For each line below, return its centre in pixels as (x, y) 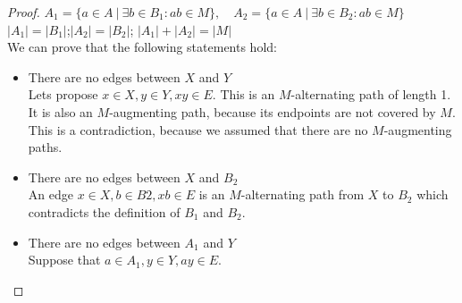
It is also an (60, 111)
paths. (45, 147)
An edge (50, 194)
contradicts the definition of (104, 211)
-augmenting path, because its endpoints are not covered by (273, 111)
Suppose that (64, 260)
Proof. (24, 12)
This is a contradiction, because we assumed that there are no (198, 129)
